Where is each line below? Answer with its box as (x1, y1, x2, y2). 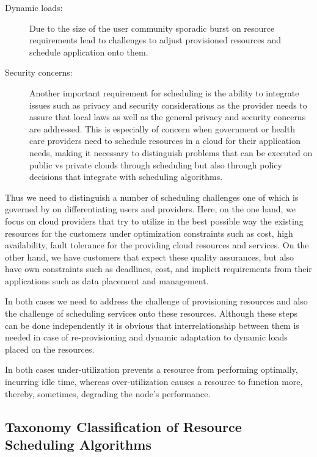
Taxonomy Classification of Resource (5, 417, 242, 436)
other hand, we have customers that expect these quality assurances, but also (5, 250, 294, 263)
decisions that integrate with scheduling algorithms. (29, 170, 223, 183)
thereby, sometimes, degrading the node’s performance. (5, 387, 211, 400)
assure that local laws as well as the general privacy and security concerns (29, 110, 306, 123)
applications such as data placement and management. (5, 274, 209, 287)
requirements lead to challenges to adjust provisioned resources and (29, 34, 282, 46)
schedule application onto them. (29, 45, 148, 58)
